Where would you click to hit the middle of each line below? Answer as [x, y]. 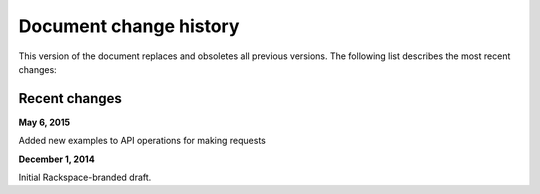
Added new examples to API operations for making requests [142, 141]
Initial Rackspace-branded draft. [85, 177]
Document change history [129, 26]
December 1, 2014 [56, 159]
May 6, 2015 [44, 122]
